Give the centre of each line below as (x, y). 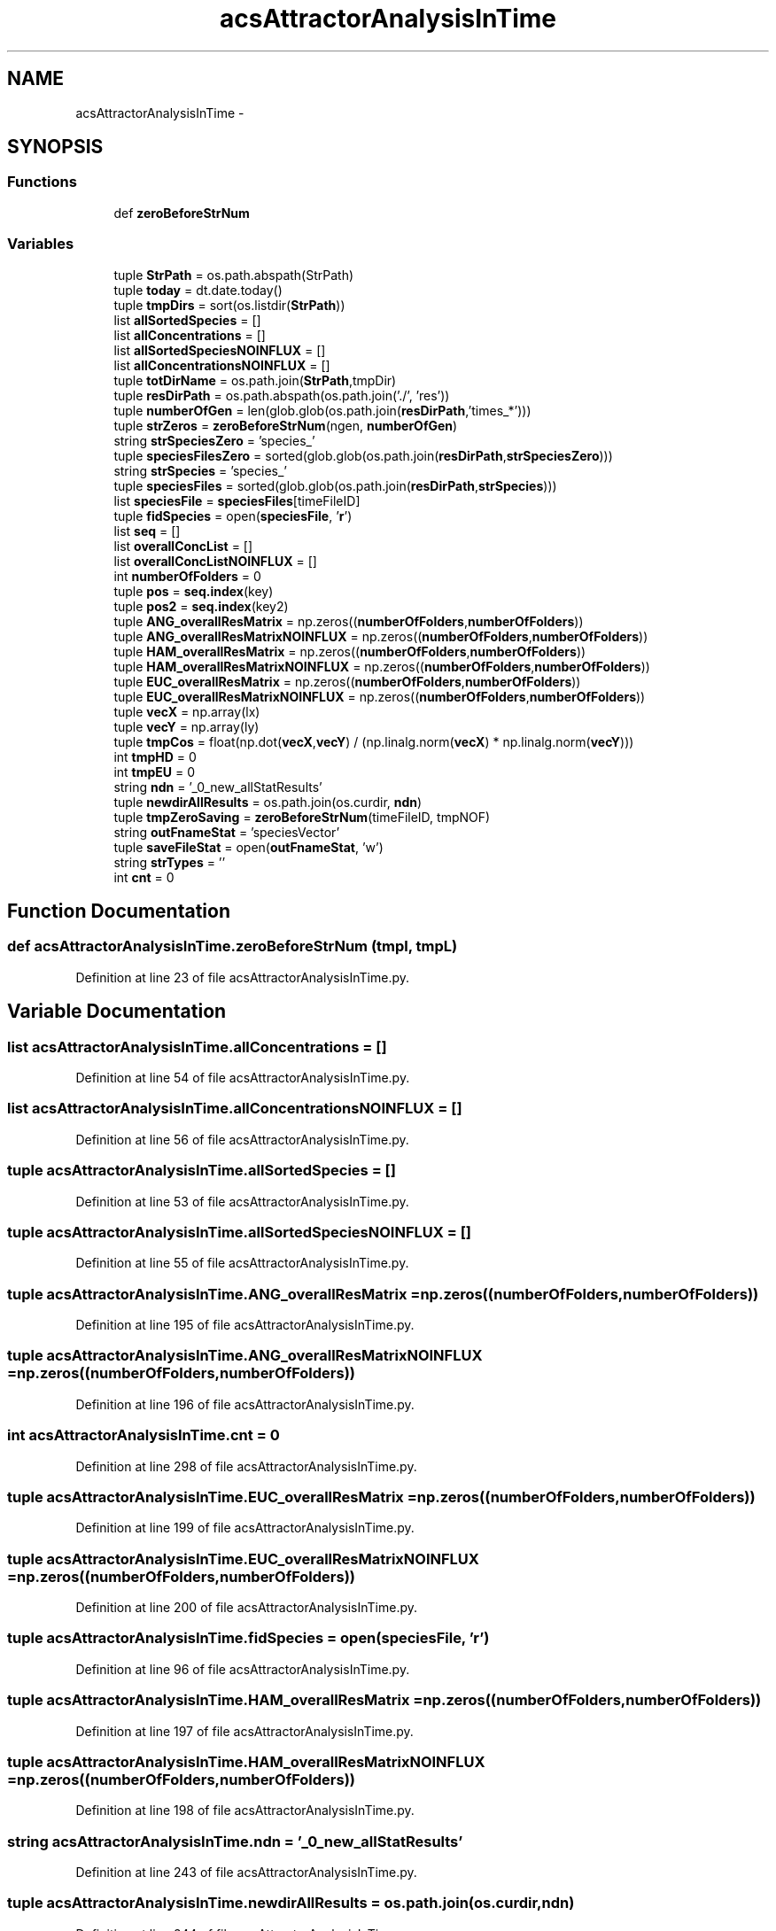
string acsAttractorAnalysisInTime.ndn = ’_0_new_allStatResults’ (235, 1841)
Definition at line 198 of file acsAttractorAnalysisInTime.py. (245, 1811)
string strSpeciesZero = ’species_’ (214, 440)
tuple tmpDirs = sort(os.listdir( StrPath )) (229, 305)
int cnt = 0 (144, 877)
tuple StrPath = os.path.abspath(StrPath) (234, 275)
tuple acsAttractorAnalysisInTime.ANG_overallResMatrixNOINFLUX (245, 1356)
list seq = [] (147, 531)
